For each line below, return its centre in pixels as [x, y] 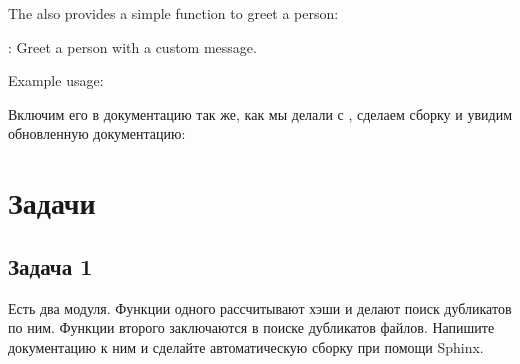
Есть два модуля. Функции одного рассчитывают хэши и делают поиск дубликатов [260, 307]
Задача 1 [50, 265]
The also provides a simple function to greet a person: [173, 13]
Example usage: [56, 80]
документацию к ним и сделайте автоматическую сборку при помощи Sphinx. [246, 346]
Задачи [52, 202]
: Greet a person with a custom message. [132, 46]
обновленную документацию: [97, 133]
